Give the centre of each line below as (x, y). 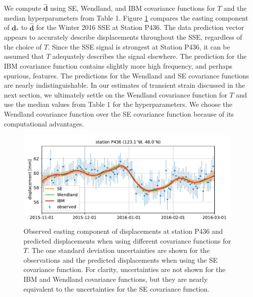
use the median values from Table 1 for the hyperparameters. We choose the (118, 104)
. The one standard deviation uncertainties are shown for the (119, 250)
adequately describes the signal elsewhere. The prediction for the (149, 56)
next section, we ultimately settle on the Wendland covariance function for (116, 94)
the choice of (23, 46)
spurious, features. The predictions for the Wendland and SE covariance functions (126, 75)
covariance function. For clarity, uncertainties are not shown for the (125, 269)
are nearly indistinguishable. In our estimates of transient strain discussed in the (125, 85)
